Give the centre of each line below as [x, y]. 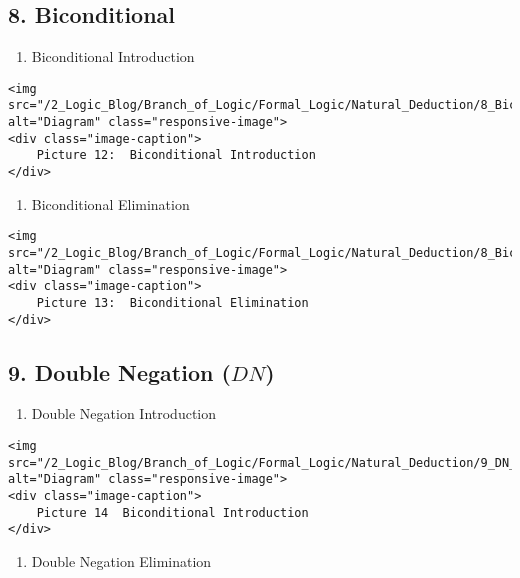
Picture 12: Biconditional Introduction [176, 155]
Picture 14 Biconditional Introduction [172, 512]
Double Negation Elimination [121, 561]
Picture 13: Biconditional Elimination [172, 302]
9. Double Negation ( [119, 371]
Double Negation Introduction [124, 413]
